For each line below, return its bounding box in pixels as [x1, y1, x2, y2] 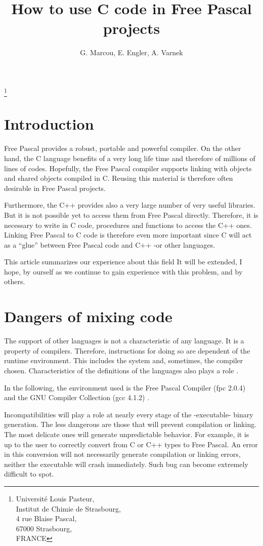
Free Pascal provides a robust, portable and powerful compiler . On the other [4, 143, 241, 153]
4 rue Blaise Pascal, [16, 513, 77, 524]
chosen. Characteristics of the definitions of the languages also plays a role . [4, 365, 239, 375]
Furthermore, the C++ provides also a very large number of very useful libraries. [4, 200, 255, 210]
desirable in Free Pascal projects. [4, 182, 106, 193]
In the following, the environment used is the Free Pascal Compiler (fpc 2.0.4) [4, 382, 246, 393]
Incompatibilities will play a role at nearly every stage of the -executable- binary [4, 409, 253, 419]
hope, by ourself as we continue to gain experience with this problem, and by [4, 266, 243, 277]
